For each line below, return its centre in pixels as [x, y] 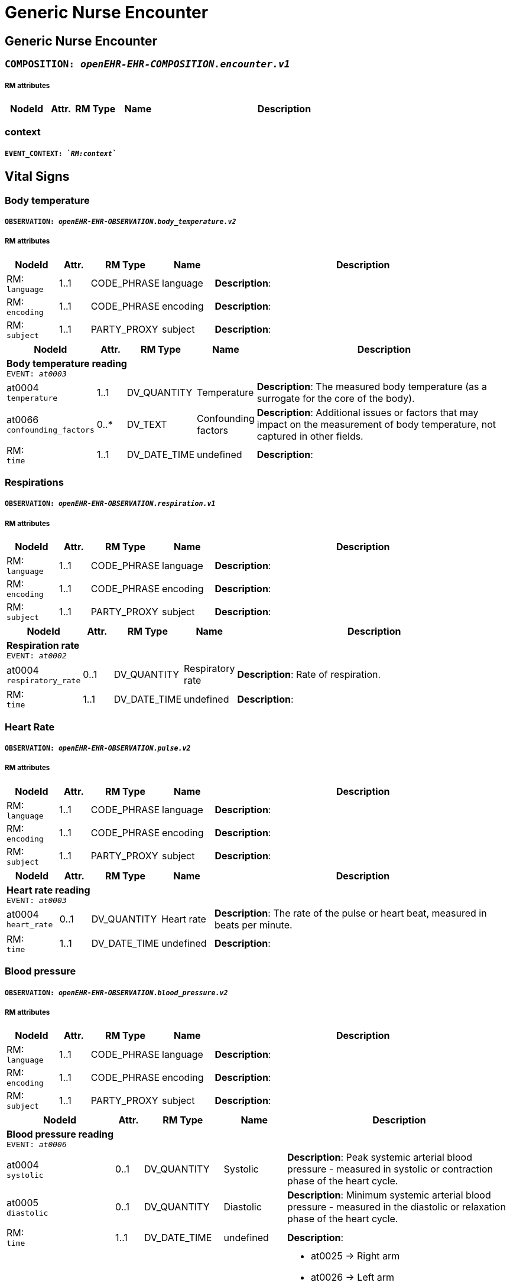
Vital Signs [37, 177]
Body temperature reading [67, 363]
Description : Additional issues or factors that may [368, 412]
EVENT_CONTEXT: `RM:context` [61, 153]
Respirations [34, 483]
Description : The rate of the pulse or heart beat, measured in [350, 913]
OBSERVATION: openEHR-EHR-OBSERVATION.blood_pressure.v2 [116, 993]
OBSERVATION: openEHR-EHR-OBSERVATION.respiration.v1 [110, 504]
